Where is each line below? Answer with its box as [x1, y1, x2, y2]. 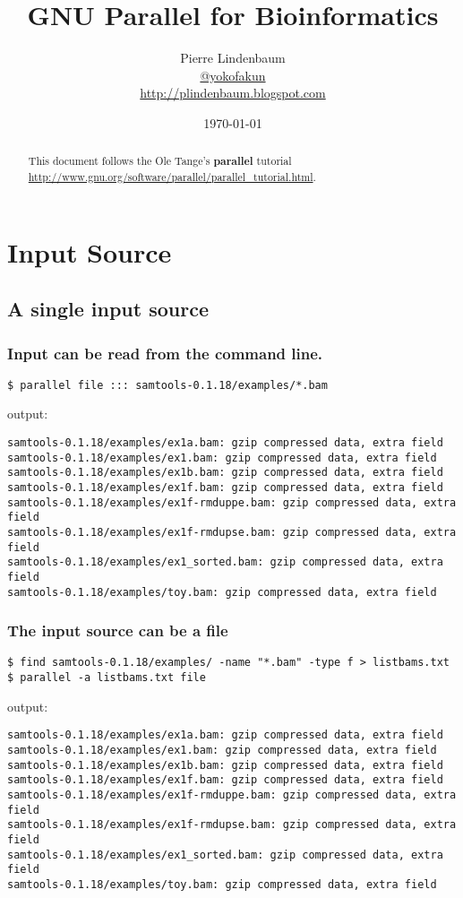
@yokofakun [200, 65, 266, 84]
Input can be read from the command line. [7, 341, 323, 364]
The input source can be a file [7, 619, 228, 642]
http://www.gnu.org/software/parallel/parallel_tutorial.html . [28, 168, 316, 184]
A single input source [7, 295, 209, 323]
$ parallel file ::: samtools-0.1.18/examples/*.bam [7, 378, 328, 392]
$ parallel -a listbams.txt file [7, 671, 206, 685]
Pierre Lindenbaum [180, 48, 286, 67]
